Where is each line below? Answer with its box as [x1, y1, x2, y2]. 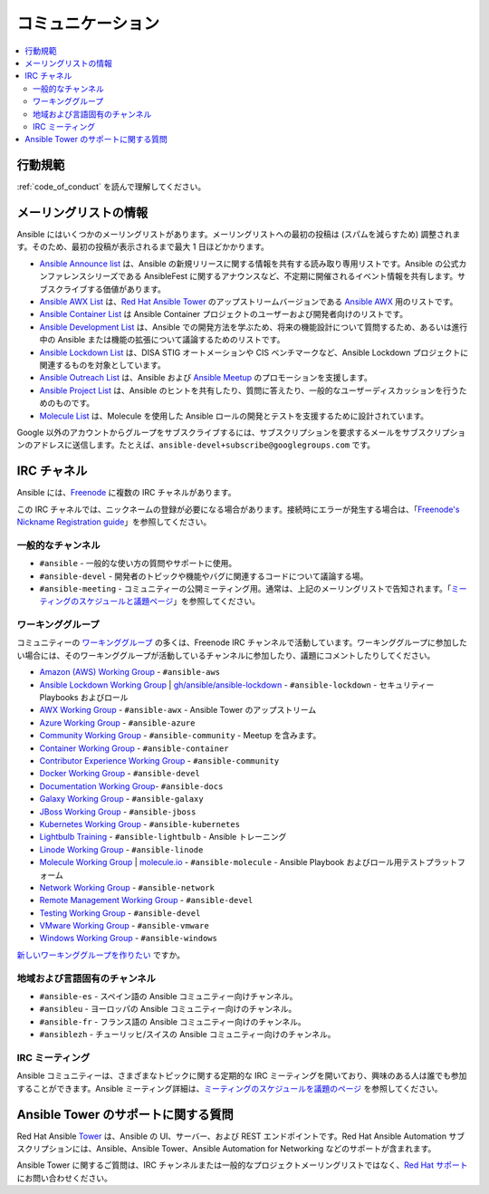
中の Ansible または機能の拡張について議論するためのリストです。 [39, 334, 285, 345]
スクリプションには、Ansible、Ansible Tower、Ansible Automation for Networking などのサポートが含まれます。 [16, 1143, 436, 1154]
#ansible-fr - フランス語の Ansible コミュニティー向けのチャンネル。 [39, 1016, 307, 1027]
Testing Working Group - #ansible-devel [39, 907, 201, 919]
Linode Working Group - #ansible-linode [39, 843, 204, 855]
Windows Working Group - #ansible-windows [39, 933, 217, 944]
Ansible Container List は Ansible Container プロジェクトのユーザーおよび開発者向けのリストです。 [39, 309, 407, 320]
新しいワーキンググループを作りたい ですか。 [16, 949, 186, 960]
